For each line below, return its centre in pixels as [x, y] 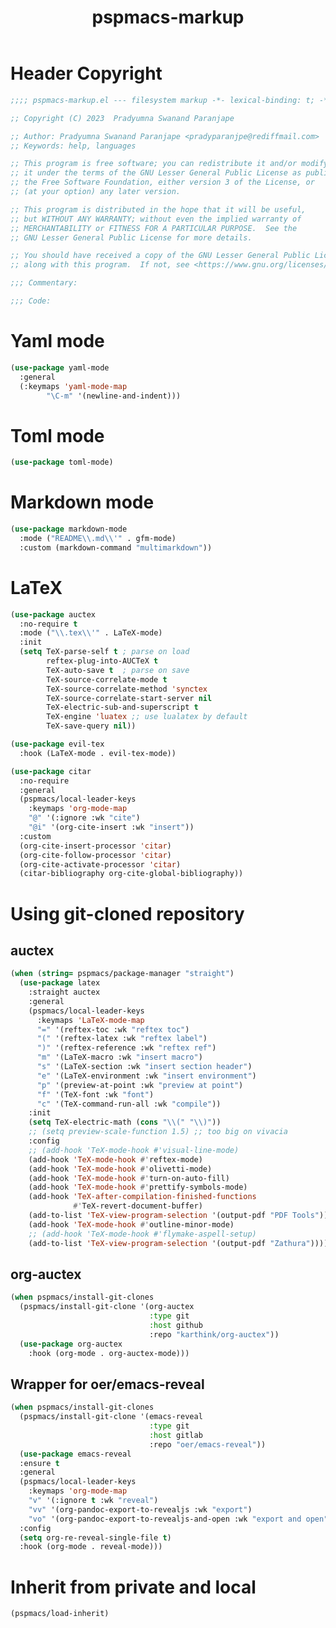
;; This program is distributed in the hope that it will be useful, [158, 209]
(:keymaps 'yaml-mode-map [73, 386]
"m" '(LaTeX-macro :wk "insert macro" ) [119, 1057]
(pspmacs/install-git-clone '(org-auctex [107, 1307]
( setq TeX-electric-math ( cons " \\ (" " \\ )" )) [125, 1122]
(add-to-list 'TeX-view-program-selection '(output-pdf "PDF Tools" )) [178, 1216]
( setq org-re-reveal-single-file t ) [95, 1537]
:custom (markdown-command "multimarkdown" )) [116, 547]
